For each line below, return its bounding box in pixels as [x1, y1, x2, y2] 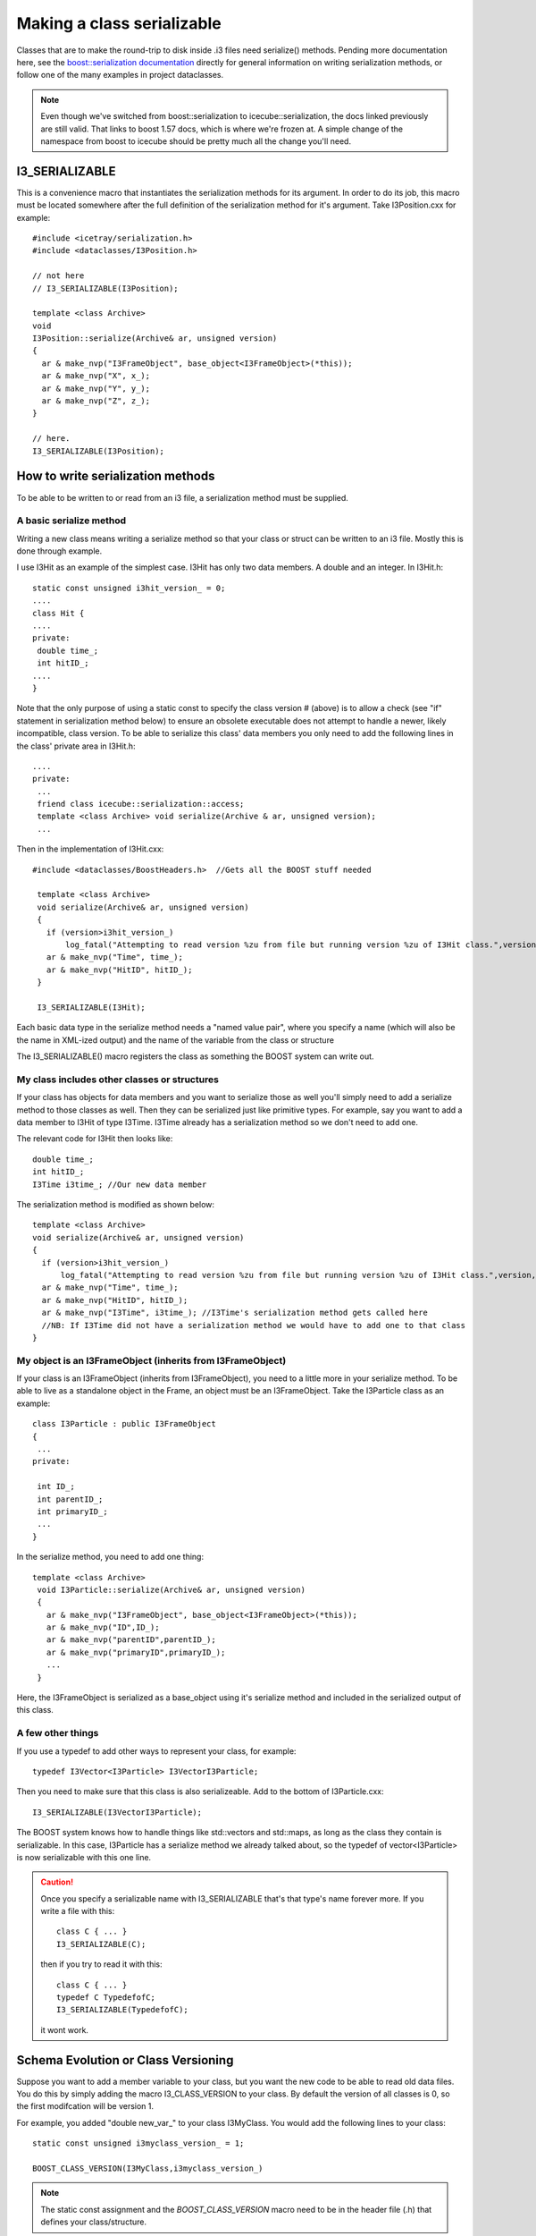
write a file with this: [40, 1906, 115, 1917]
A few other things [16, 1727, 99, 1740]
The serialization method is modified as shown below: [16, 1198, 214, 1209]
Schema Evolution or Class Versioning [16, 2053, 234, 2068]
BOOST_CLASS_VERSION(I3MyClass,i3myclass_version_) [32, 2164, 264, 2173]
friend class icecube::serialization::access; [37, 799, 245, 809]
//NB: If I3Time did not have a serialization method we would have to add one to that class [41, 1320, 466, 1330]
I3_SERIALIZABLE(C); [56, 1939, 147, 1949]
